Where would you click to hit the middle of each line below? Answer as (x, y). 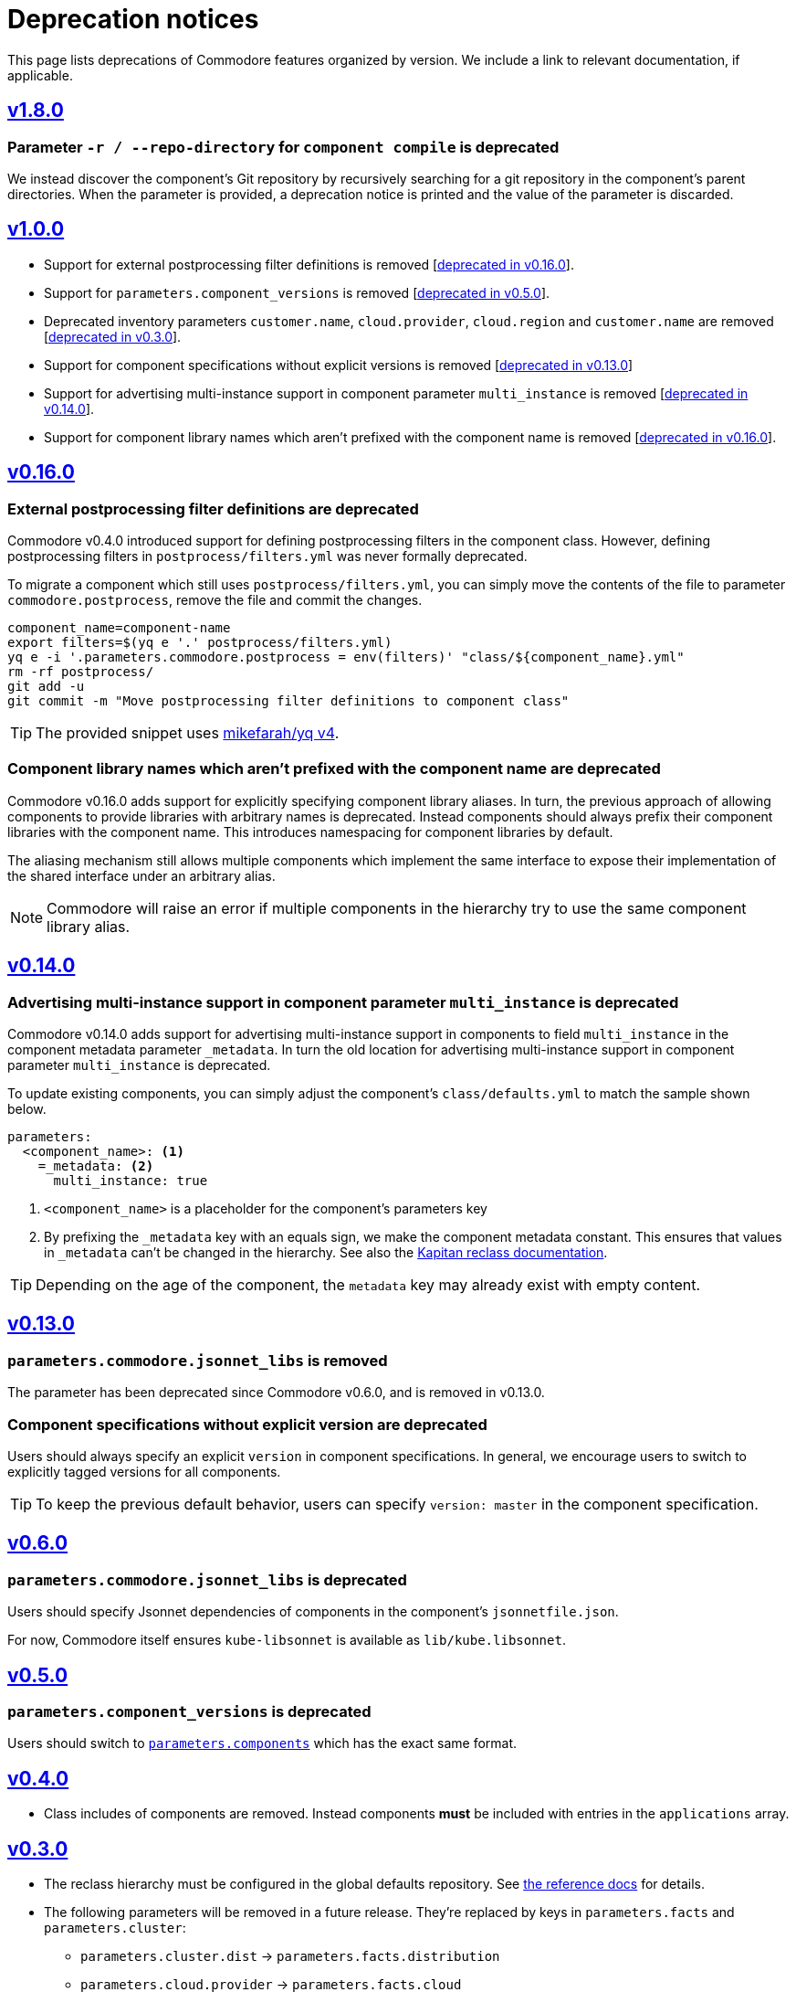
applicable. (40, 75)
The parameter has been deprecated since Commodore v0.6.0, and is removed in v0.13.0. (276, 1393)
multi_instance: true (131, 1181)
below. (27, 1109)
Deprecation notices (133, 19)
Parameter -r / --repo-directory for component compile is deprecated (283, 147)
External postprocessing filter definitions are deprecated (213, 509)
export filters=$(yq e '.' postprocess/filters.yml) (200, 643)
